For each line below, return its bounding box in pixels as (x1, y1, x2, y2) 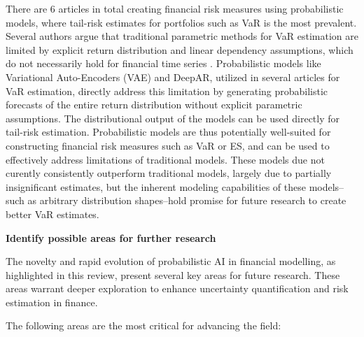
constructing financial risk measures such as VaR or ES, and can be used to (6, 138, 330, 152)
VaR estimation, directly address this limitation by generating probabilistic (6, 83, 328, 98)
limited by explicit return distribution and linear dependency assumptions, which (6, 42, 353, 57)
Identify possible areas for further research (6, 230, 216, 245)
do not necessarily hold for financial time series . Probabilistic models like (6, 56, 321, 71)
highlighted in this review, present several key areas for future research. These (6, 267, 340, 282)
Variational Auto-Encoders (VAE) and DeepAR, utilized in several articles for (6, 69, 340, 84)
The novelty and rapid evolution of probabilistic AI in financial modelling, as (6, 254, 336, 268)
